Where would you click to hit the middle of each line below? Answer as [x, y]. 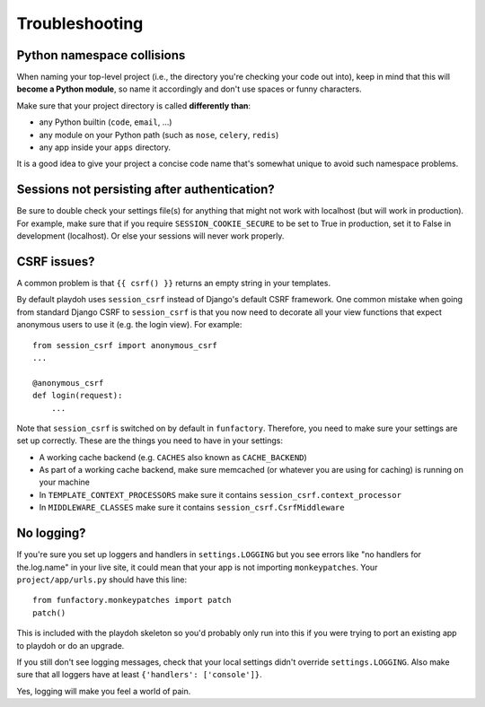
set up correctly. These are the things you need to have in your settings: [150, 441]
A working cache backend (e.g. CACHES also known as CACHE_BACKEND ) [173, 457]
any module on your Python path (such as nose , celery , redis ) [159, 135]
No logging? [51, 533]
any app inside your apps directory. [105, 147]
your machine [64, 482]
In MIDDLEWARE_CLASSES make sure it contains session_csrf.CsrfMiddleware [192, 508]
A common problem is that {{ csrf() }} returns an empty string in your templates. [174, 283]
